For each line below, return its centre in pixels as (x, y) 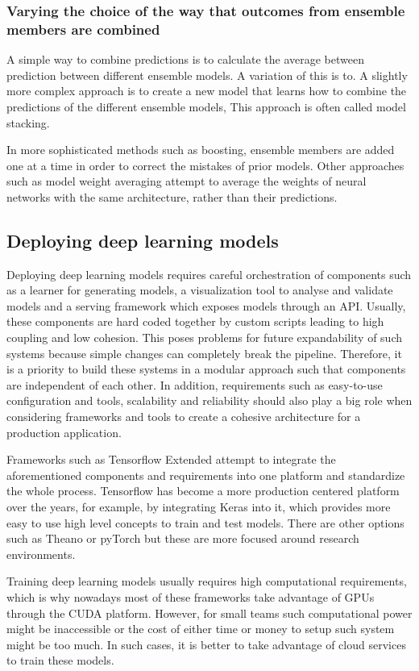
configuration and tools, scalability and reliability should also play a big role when (209, 400)
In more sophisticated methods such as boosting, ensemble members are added (201, 150)
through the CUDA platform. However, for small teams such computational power (209, 613)
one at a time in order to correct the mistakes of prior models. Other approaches (205, 165)
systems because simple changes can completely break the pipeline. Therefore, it (204, 353)
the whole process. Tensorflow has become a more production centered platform (203, 491)
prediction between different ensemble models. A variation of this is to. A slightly (207, 75)
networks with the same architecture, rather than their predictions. (172, 196)
